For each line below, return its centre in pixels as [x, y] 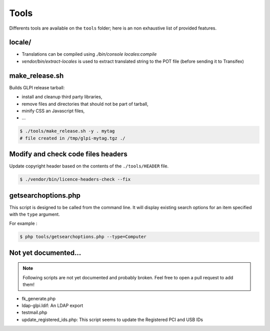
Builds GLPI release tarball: [37, 87]
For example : [23, 224]
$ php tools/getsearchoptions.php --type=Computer [83, 237]
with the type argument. [34, 214]
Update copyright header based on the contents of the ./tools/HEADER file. [89, 166]
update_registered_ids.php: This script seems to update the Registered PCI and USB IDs [112, 319]
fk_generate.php [39, 298]
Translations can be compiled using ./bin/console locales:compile [89, 54]
